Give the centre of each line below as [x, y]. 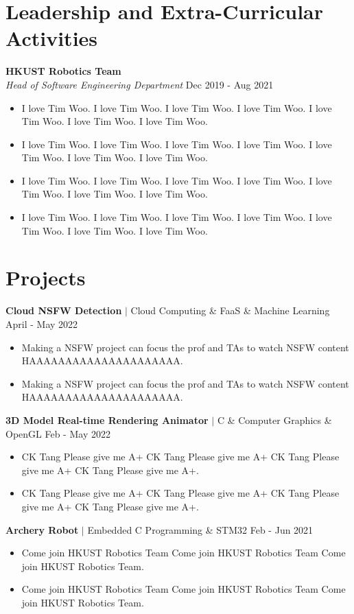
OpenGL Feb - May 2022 [58, 433]
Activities [52, 38]
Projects [46, 278]
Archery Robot [42, 529]
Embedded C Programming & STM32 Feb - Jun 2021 [200, 529]
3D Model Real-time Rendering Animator [107, 420]
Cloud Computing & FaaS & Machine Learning [230, 310]
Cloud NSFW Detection [64, 310]
